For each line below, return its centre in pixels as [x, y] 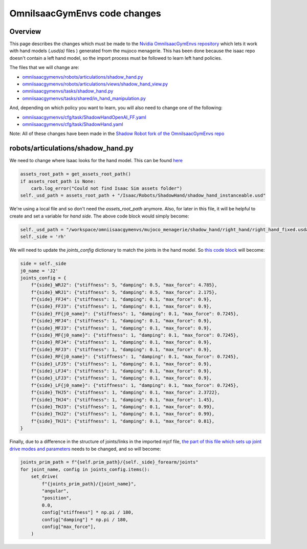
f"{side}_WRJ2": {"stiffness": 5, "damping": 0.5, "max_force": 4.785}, [124, 285]
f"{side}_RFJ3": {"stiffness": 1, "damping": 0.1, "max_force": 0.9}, [122, 349]
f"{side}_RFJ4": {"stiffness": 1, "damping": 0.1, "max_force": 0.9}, [122, 342]
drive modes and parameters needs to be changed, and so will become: [85, 449]
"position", [57, 498]
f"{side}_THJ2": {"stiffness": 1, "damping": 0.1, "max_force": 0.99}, [123, 414]
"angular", [55, 491]
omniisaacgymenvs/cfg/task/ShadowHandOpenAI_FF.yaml [84, 117]
